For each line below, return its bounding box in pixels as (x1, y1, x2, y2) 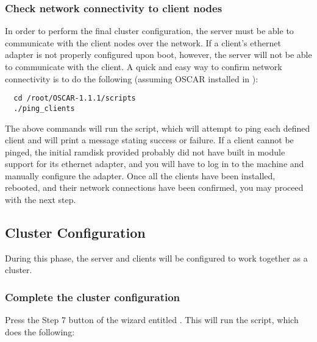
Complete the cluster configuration (5, 289, 180, 304)
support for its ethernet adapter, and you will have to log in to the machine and (5, 157, 304, 170)
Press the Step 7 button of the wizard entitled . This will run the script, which (5, 313, 299, 326)
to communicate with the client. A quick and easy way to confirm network (5, 60, 282, 73)
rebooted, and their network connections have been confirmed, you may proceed (5, 181, 304, 194)
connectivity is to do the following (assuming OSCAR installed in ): (5, 72, 258, 85)
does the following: (5, 325, 75, 338)
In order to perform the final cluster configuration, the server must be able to (5, 24, 294, 37)
